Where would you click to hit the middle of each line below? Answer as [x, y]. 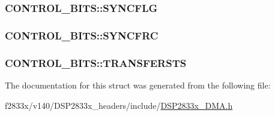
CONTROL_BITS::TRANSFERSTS [96, 62]
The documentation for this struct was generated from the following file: [138, 85]
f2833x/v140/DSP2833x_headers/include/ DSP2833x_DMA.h [119, 105]
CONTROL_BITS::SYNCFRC [82, 35]
